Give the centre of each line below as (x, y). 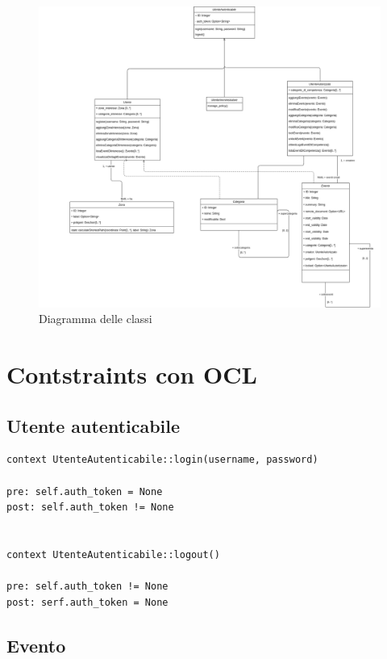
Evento (36, 645)
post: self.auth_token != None (90, 508)
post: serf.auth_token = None (87, 602)
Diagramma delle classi (96, 319)
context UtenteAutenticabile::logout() (113, 554)
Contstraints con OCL (132, 374)
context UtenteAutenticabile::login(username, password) (162, 460)
